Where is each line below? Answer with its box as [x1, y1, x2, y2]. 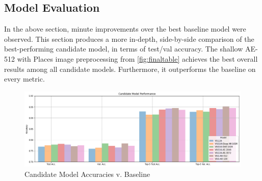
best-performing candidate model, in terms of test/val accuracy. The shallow [4, 43, 243, 54]
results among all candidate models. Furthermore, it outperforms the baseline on [4, 63, 256, 74]
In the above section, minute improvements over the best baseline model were [4, 23, 246, 34]
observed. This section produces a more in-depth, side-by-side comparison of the [4, 33, 254, 44]
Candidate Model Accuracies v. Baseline [24, 169, 150, 179]
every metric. [4, 73, 45, 84]
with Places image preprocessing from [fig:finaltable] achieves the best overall [17, 53, 258, 64]
